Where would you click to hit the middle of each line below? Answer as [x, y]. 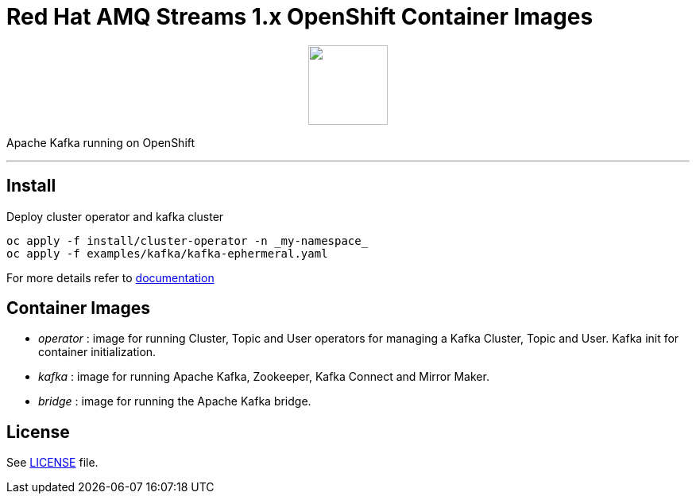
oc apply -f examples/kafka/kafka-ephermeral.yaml [167, 253]
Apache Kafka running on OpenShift [101, 142]
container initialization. [97, 352]
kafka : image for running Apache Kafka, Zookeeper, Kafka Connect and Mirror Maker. [264, 377]
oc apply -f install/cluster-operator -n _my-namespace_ [188, 240]
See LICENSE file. [52, 463]
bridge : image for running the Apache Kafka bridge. [175, 401]
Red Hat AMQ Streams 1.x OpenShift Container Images [300, 17]
